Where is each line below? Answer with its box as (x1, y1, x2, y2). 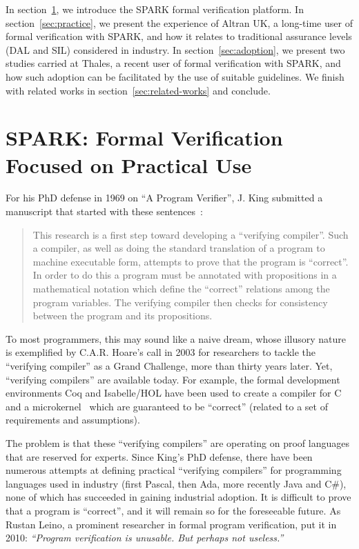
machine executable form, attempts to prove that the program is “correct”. (32, 254, 349, 268)
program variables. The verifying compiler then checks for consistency (32, 295, 328, 309)
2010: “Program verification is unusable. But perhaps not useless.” (6, 530, 284, 545)
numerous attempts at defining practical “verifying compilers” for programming (6, 463, 342, 477)
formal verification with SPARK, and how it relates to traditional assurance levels (6, 29, 352, 43)
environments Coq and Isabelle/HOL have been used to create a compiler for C (6, 386, 342, 400)
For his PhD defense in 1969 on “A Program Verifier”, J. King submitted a (6, 190, 323, 205)
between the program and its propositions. (32, 308, 213, 323)
